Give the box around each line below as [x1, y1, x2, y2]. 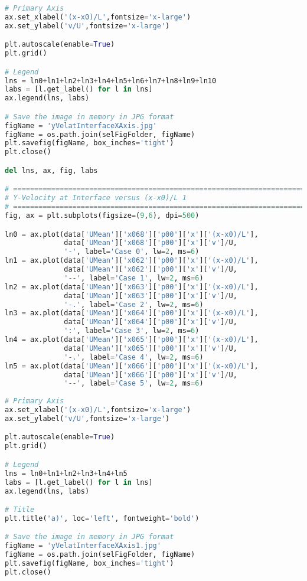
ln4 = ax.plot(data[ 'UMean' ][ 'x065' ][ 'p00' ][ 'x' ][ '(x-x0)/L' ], [5, 335, 259, 344]
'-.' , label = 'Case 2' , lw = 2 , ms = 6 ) [64, 300, 204, 309]
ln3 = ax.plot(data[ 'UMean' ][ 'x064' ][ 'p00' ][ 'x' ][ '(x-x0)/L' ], [5, 309, 259, 318]
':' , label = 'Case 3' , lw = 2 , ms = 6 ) [64, 327, 200, 335]
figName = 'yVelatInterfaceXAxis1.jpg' [5, 541, 161, 550]
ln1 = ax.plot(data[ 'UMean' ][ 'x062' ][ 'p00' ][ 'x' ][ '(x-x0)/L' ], [5, 256, 259, 265]
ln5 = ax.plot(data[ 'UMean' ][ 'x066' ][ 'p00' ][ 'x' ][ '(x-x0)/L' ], [5, 361, 259, 370]
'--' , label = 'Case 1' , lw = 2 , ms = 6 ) [64, 273, 204, 282]
